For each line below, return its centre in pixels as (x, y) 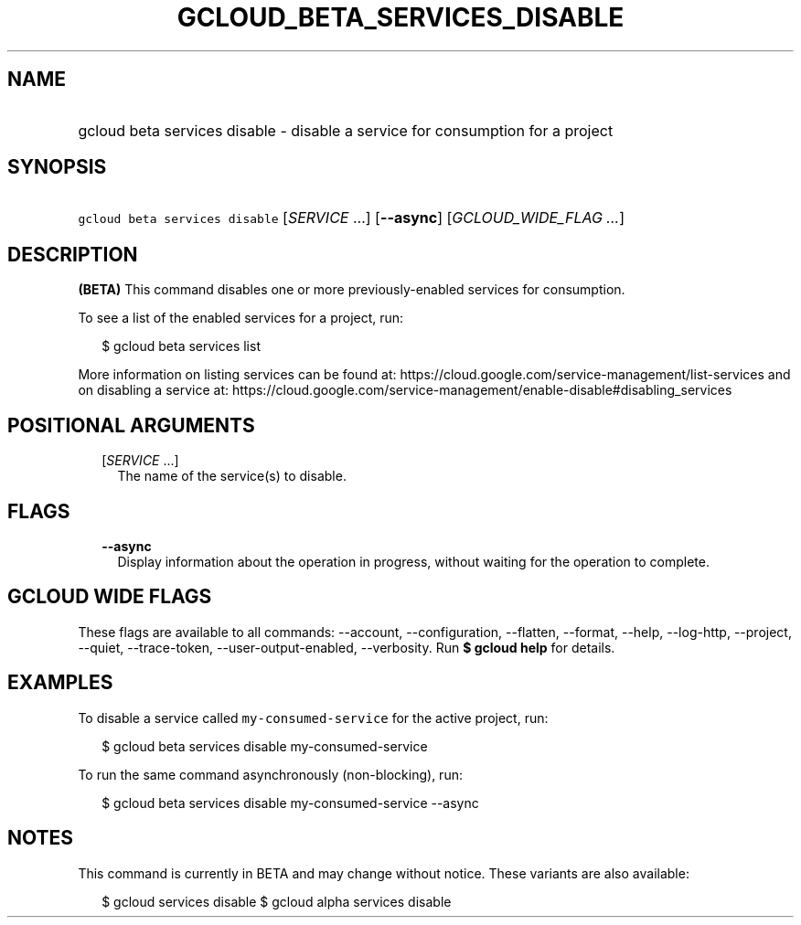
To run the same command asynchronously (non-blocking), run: (270, 774)
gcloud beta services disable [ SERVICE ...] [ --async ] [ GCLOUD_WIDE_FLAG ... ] (352, 218)
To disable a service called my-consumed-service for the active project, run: (313, 718)
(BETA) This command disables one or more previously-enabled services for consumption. (352, 290)
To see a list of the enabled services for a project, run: (241, 318)
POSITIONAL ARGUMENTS (131, 425)
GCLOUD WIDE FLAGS (110, 597)
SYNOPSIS (57, 167)
